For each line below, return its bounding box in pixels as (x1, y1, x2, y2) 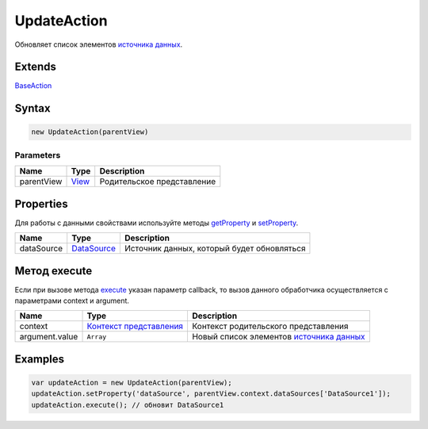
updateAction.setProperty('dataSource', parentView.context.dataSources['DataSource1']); (31, 389, 392, 398)
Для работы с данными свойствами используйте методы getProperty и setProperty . (14, 218, 299, 228)
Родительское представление (99, 176, 216, 187)
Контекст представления (86, 321, 184, 332)
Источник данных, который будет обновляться (124, 243, 306, 254)
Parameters (14, 149, 61, 160)
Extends (14, 60, 57, 74)
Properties (14, 197, 68, 210)
